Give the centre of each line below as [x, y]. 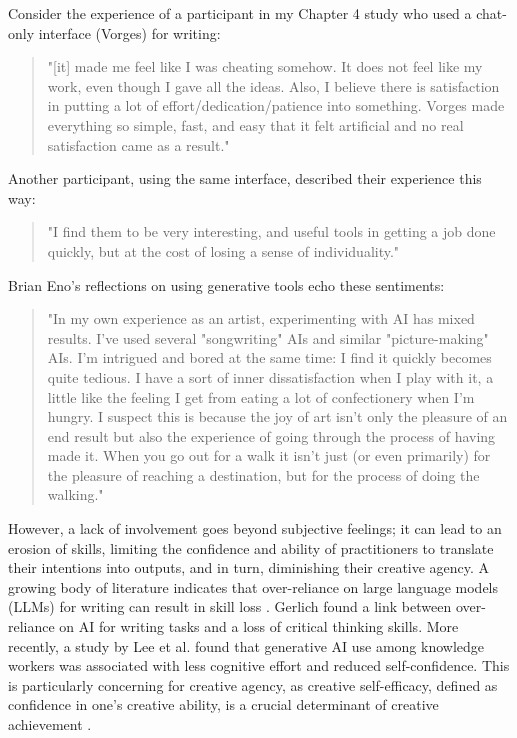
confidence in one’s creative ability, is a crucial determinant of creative [223, 704]
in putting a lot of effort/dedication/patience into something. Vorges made [276, 105]
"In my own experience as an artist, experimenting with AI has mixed [261, 318]
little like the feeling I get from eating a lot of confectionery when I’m [261, 396]
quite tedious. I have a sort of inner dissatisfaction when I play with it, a [270, 376]
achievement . [50, 724]
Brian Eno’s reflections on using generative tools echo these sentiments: [226, 284]
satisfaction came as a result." [138, 144]
